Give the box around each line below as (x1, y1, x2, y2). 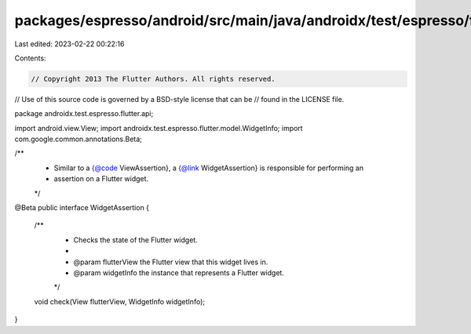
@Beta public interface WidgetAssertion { (14, 203, 149, 212)
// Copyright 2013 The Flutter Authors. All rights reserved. (31, 74, 276, 83)
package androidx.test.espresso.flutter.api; (14, 109, 154, 118)
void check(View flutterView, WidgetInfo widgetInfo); (34, 296, 206, 306)
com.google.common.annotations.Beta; (14, 134, 143, 144)
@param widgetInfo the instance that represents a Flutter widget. (73, 267, 284, 278)
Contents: (14, 53, 46, 63)
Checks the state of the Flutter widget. (73, 235, 198, 245)
